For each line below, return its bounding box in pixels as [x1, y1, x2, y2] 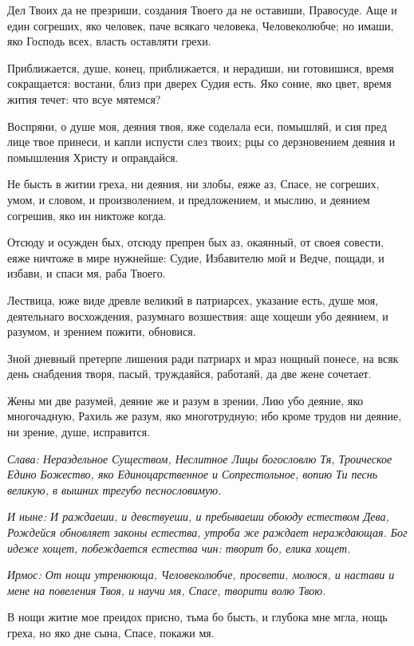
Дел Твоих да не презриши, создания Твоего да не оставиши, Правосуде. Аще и [7, 2, 397, 18]
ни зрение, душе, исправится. [7, 423, 151, 440]
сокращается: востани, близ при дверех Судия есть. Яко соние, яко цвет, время [7, 75, 392, 92]
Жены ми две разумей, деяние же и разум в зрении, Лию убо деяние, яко [7, 392, 364, 408]
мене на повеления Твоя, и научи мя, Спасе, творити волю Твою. [7, 581, 326, 598]
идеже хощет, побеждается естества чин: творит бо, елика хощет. [7, 539, 351, 556]
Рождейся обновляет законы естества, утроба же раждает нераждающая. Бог [7, 524, 408, 541]
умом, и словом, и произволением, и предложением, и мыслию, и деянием [7, 191, 370, 207]
